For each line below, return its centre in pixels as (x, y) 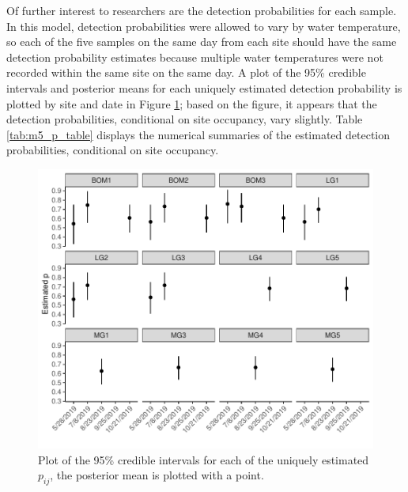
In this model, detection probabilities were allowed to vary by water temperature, (204, 26)
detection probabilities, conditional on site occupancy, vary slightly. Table (185, 119)
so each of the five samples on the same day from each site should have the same (202, 42)
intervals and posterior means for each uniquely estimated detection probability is (204, 87)
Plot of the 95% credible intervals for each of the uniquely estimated (204, 459)
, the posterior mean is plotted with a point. (157, 475)
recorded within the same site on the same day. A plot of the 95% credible (186, 72)
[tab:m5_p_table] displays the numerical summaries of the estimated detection (198, 134)
